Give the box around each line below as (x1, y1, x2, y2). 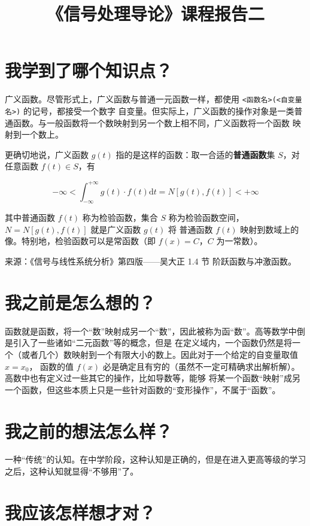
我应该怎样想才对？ (5, 500, 156, 524)
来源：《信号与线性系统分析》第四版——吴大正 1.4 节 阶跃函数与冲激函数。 (5, 255, 296, 267)
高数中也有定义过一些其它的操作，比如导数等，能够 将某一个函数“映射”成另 (5, 372, 300, 384)
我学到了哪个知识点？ (5, 58, 173, 83)
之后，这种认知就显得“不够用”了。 (5, 465, 139, 478)
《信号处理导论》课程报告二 (46, 1, 265, 26)
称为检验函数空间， (168, 211, 244, 224)
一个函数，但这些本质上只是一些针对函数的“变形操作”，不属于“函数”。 (5, 383, 281, 396)
